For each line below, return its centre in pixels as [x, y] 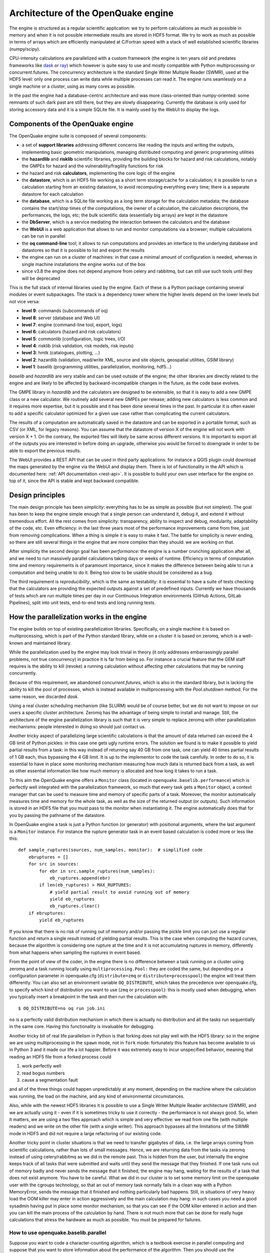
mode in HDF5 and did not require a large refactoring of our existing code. [85, 1133]
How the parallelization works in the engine [78, 617]
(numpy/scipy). [25, 49]
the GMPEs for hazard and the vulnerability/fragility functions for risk [92, 166]
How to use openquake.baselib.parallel [58, 1233]
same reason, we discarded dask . [44, 696]
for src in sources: [53, 864]
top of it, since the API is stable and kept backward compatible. [74, 481]
